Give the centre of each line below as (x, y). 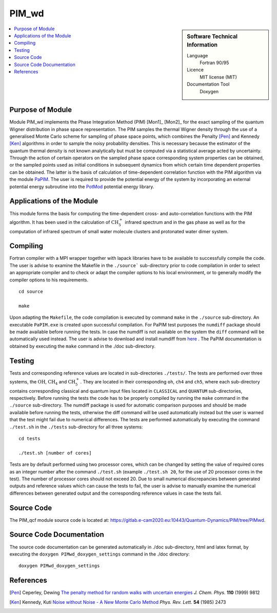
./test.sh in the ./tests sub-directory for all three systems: (76, 427)
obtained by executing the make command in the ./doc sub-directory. (83, 346)
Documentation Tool (208, 84)
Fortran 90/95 (214, 63)
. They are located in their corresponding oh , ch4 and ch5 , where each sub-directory (170, 381)
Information (202, 45)
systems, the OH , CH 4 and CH (43, 382)
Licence (195, 70)
